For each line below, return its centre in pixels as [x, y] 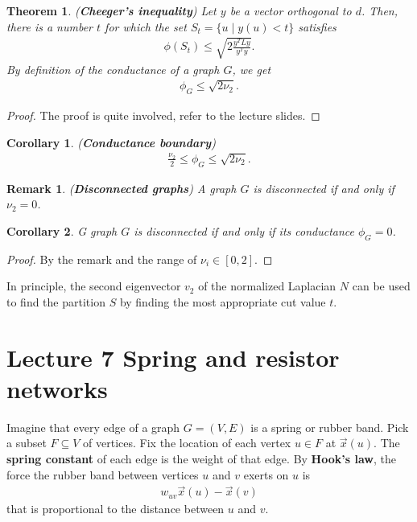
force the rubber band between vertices [103, 474]
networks [57, 388]
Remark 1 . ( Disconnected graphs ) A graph [122, 188]
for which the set [146, 26]
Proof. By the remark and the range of [102, 259]
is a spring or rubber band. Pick [330, 427]
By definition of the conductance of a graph [113, 69]
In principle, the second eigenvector [94, 286]
